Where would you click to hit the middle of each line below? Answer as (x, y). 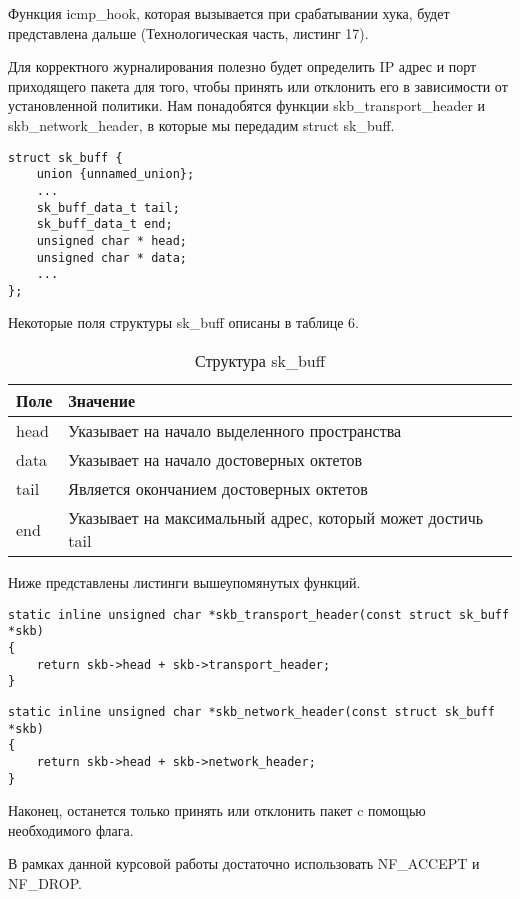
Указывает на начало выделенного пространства (235, 431)
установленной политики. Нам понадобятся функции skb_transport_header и (247, 105)
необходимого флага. (71, 829)
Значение (101, 401)
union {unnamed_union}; (115, 174)
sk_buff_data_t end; (104, 224)
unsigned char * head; (111, 240)
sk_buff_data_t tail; (108, 207)
